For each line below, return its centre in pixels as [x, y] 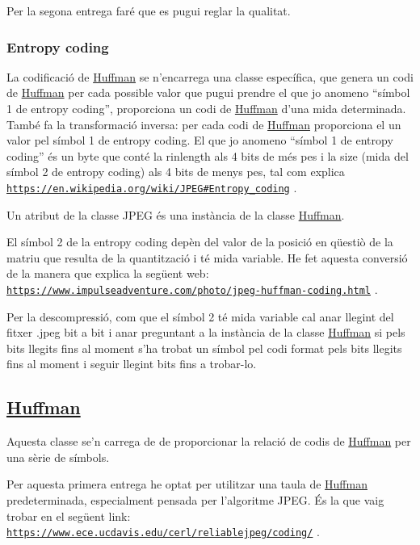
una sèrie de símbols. [58, 457]
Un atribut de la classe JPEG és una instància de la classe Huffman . [176, 214]
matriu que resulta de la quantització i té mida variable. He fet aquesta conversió [207, 257]
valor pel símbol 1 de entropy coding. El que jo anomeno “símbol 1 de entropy [200, 140]
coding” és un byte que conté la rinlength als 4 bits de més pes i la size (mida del [208, 155]
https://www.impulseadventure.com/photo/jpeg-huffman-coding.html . [192, 289]
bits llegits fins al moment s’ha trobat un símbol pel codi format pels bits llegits [204, 348]
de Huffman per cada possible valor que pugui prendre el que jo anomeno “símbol [208, 92]
